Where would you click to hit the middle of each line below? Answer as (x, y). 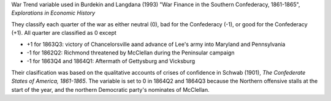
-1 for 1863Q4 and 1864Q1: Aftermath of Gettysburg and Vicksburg (111, 61)
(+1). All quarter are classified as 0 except (64, 33)
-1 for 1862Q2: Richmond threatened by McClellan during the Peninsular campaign (131, 53)
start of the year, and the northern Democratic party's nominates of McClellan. (110, 89)
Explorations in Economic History (53, 13)
